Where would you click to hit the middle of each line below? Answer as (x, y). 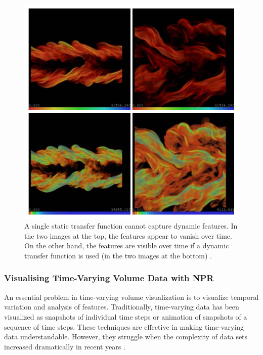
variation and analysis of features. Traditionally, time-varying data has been (122, 307)
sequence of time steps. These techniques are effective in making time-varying (124, 326)
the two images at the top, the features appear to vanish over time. (128, 235)
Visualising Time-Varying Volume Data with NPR (109, 278)
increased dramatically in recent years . (65, 346)
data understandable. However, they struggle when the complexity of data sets (126, 337)
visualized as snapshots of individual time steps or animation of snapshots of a (126, 316)
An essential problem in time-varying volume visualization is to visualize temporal (131, 297)
